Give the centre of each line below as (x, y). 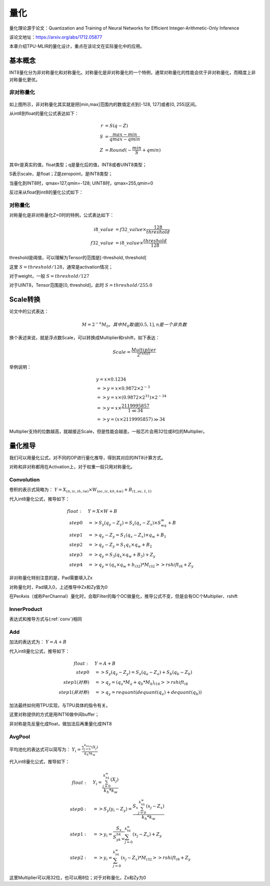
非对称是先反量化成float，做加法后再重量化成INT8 (60, 723)
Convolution (24, 480)
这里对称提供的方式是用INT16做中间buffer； (54, 714)
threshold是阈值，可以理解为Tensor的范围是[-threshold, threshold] (78, 258)
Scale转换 (25, 299)
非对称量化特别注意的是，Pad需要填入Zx (51, 578)
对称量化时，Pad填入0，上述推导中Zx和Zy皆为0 (58, 587)
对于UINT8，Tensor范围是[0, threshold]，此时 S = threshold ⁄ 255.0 (81, 285)
